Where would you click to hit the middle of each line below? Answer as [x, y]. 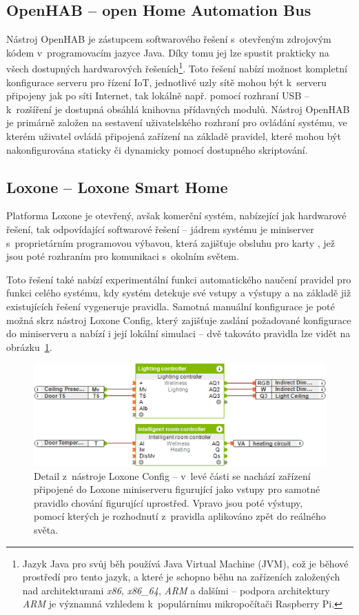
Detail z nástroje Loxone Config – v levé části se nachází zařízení [172, 475]
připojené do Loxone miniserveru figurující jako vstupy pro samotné [177, 489]
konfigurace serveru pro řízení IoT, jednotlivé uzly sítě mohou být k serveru [166, 82]
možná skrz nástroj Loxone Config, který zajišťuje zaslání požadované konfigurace [179, 320]
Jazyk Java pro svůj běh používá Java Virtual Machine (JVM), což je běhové [185, 563]
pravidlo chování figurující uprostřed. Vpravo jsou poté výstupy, [168, 502]
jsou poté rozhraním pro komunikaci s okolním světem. [123, 256]
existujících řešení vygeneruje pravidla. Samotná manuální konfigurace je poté [171, 306]
